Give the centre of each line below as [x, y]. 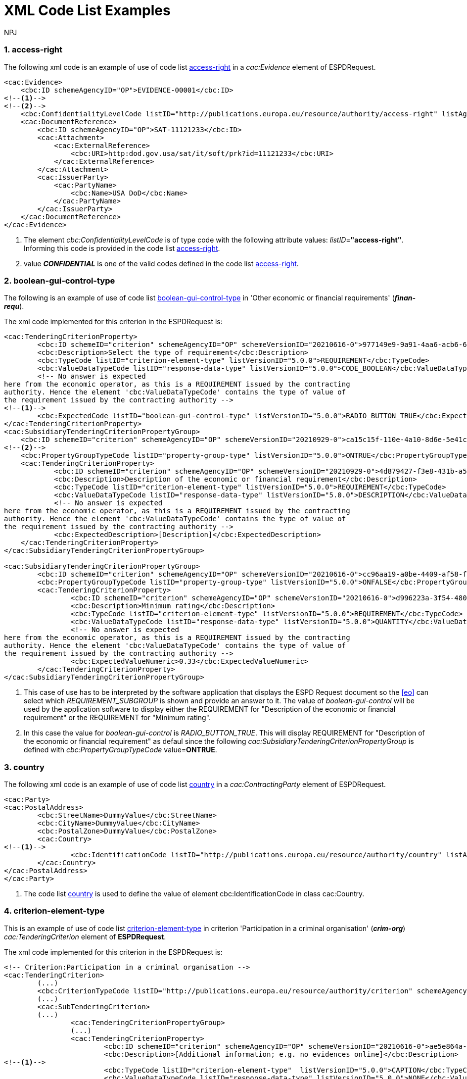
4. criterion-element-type [54, 911]
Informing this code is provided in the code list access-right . [122, 248]
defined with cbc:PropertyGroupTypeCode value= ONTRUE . [120, 750]
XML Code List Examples [87, 10]
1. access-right [33, 50]
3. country [24, 767]
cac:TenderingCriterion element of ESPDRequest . [85, 936]
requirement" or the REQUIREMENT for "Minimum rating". [117, 718]
